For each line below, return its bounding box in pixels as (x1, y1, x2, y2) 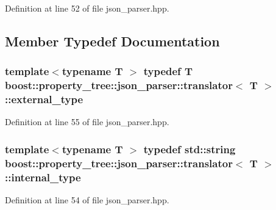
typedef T (143, 63, 193, 79)
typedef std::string (143, 141, 236, 156)
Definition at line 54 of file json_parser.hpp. (5, 194, 169, 206)
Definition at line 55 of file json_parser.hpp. (5, 115, 169, 128)
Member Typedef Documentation (5, 31, 220, 50)
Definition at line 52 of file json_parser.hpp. (5, 2, 169, 14)
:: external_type (5, 92, 83, 107)
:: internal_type (5, 169, 81, 184)
